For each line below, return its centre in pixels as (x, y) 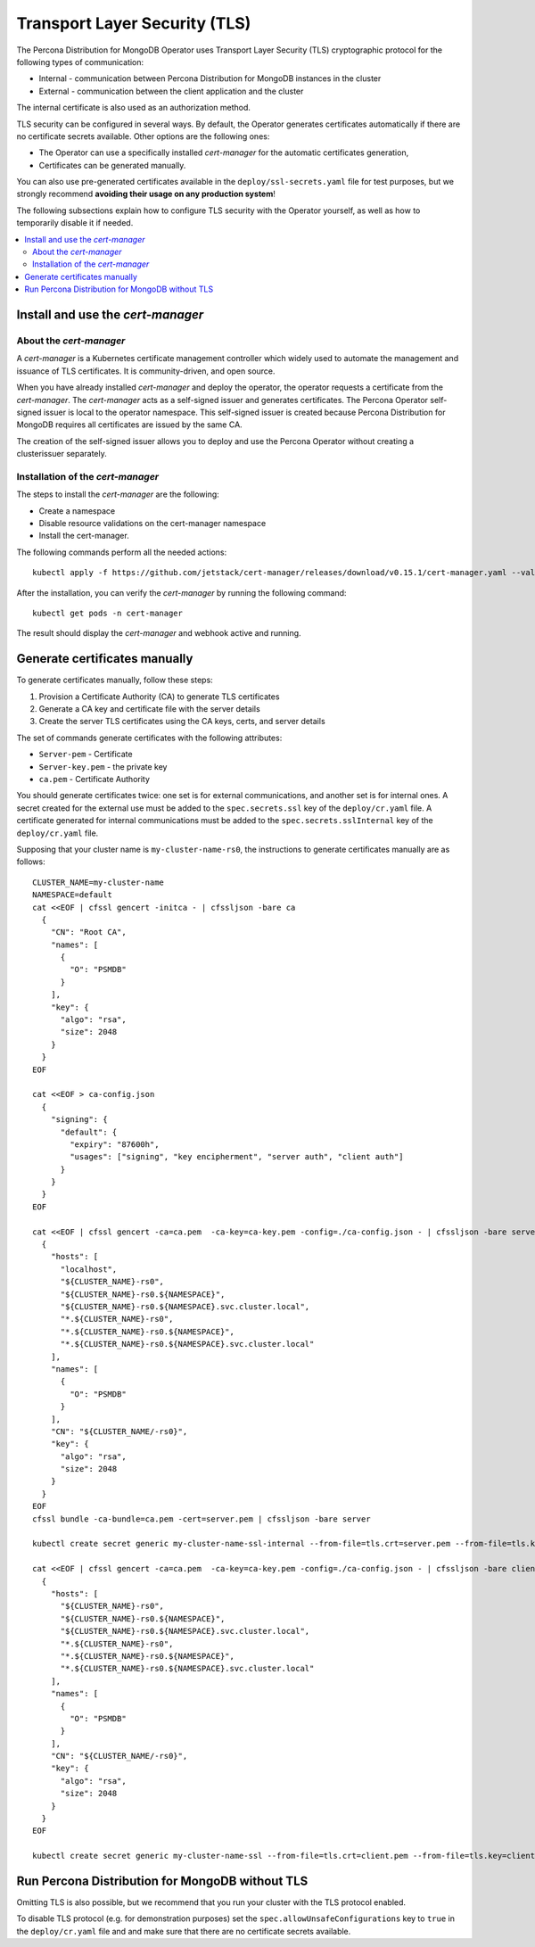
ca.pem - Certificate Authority (95, 779)
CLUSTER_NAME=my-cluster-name (99, 882)
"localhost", (89, 1269)
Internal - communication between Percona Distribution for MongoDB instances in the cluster (210, 78)
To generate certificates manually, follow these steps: (115, 680)
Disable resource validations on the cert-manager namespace (152, 523)
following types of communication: (80, 62)
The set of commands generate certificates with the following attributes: (149, 738)
